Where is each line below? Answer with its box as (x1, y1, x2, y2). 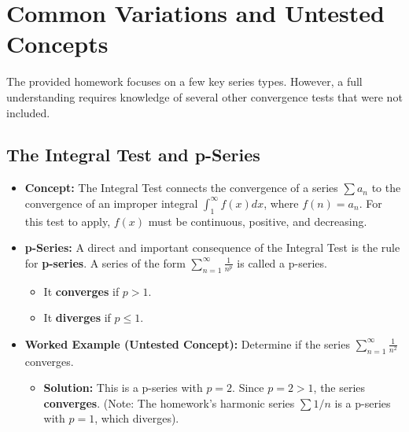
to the (371, 179, 401, 196)
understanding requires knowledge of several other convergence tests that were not (6, 88, 403, 105)
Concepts (6, 28, 109, 60)
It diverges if (43, 309, 111, 326)
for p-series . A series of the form (24, 254, 186, 271)
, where (263, 194, 299, 211)
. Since (232, 379, 264, 396)
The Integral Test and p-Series (6, 142, 260, 167)
